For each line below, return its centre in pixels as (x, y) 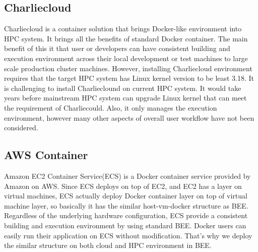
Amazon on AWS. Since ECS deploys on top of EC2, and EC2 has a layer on (123, 186)
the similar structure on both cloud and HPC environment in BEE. (108, 245)
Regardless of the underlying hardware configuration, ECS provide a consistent (126, 215)
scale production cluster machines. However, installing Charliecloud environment (128, 68)
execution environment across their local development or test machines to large (126, 58)
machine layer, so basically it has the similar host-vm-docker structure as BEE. (126, 205)
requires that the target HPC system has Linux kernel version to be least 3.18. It (129, 78)
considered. (21, 128)
